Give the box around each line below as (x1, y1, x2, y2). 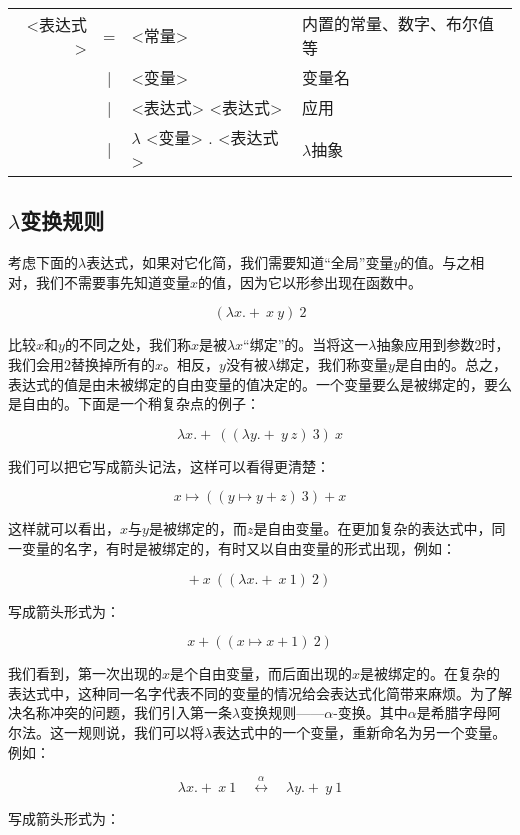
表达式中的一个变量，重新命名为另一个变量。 (212, 721, 507, 742)
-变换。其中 (333, 702, 408, 723)
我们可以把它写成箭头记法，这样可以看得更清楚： (8, 455, 330, 476)
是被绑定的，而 (148, 518, 247, 539)
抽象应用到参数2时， (376, 334, 510, 355)
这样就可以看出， (8, 518, 120, 539)
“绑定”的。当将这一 (243, 334, 369, 355)
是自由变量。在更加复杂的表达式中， (253, 518, 492, 539)
